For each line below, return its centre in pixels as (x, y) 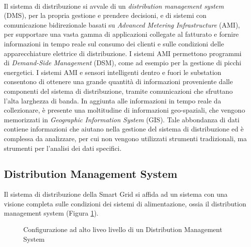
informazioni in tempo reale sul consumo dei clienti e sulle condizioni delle (114, 43)
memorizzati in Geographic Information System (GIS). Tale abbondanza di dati (122, 119)
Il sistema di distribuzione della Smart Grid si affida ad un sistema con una (116, 194)
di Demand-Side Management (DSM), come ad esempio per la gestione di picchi (123, 63)
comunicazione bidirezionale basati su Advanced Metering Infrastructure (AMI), (122, 24)
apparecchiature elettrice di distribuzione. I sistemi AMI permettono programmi (123, 53)
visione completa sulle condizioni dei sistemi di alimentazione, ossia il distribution (125, 203)
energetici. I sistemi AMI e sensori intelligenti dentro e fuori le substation (113, 72)
